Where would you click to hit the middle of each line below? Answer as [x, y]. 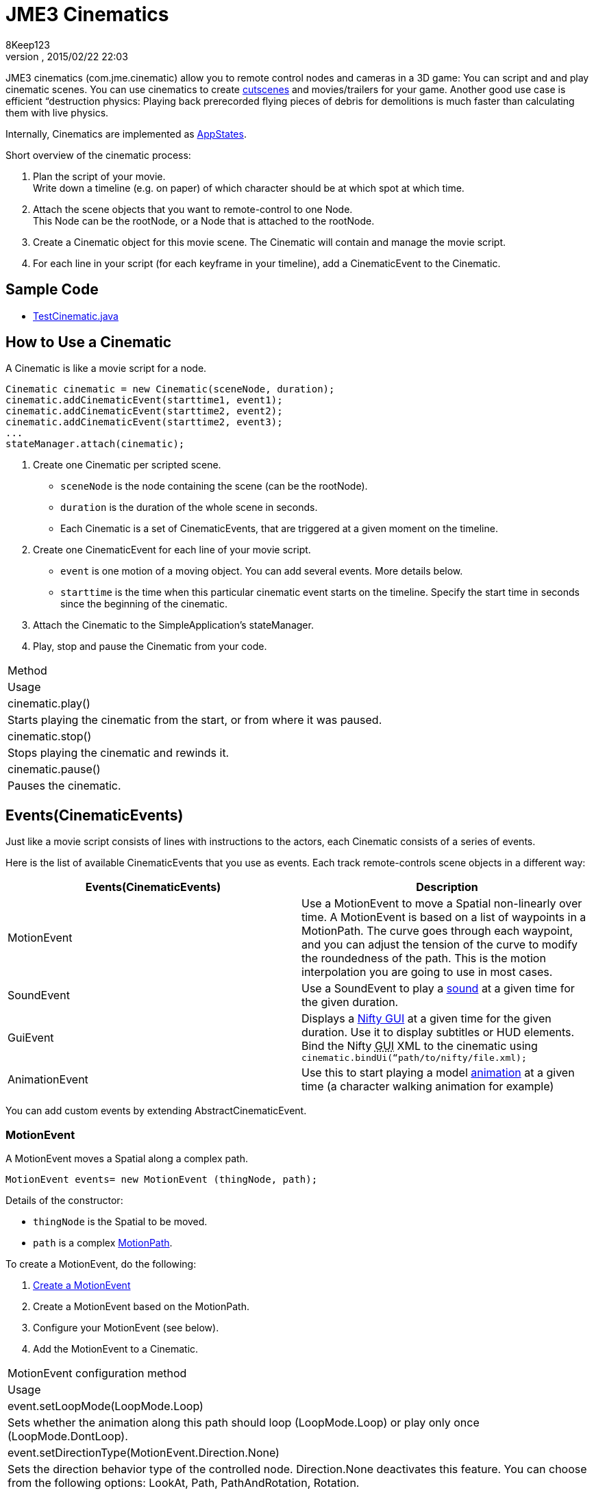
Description [447, 887]
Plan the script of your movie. [99, 176]
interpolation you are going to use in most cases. [427, 972]
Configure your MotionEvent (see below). [126, 1328]
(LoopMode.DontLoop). [68, 1436]
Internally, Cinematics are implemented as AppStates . [126, 134]
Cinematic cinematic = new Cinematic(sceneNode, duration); [170, 389]
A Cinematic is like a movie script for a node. [106, 368]
